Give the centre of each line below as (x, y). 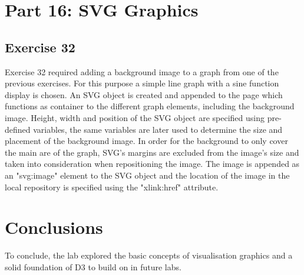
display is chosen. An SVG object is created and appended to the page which (144, 94)
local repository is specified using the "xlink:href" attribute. (112, 187)
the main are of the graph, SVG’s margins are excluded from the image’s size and (152, 152)
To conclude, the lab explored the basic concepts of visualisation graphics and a (149, 255)
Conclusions (54, 227)
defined (18, 129)
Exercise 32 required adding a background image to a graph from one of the (142, 71)
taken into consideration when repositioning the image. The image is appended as (152, 164)
